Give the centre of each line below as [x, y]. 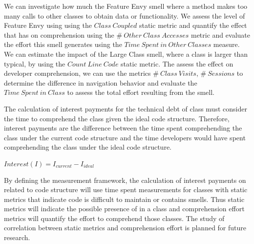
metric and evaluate [220, 34]
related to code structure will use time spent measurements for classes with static [126, 189]
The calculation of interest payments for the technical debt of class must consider [126, 108]
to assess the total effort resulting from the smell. [141, 92]
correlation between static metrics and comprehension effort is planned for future [125, 228]
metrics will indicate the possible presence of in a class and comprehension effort [124, 209]
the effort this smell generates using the [63, 44]
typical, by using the [35, 63]
